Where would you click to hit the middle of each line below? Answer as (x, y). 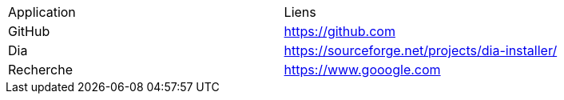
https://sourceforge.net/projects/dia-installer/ (421, 50)
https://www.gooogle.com (362, 70)
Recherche (41, 70)
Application (42, 12)
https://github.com (340, 31)
